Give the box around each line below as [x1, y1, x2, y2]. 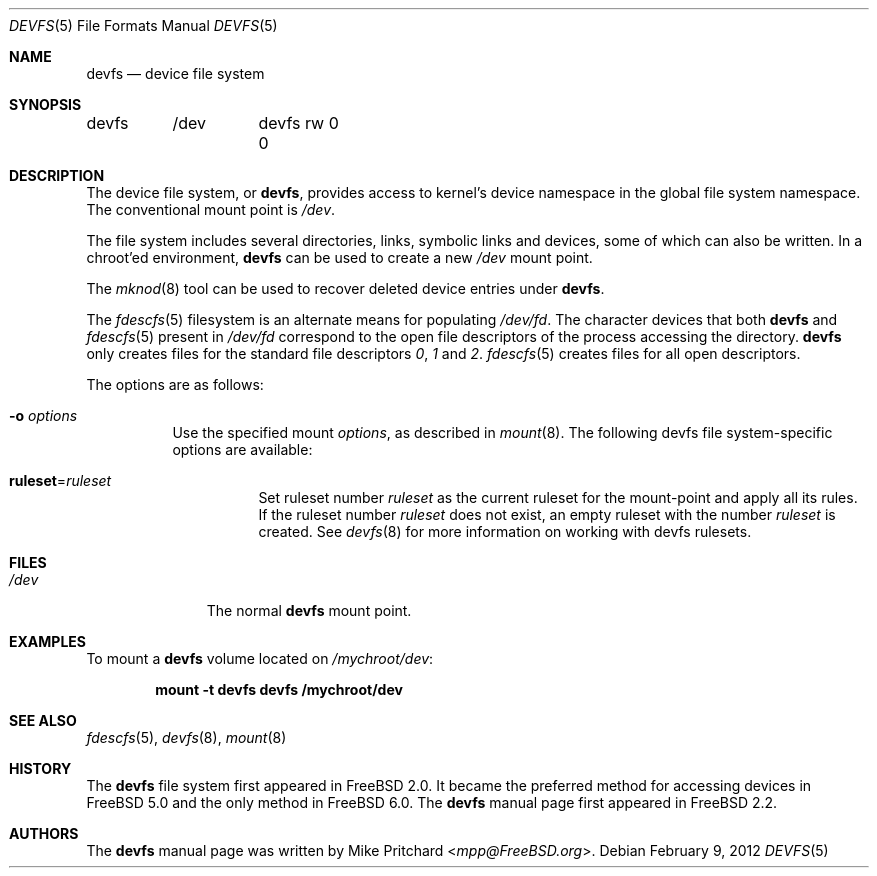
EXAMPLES [9, 633, 86, 650]
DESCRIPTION [9, 167, 105, 184]
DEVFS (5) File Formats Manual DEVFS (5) [9, 17, 278, 34]
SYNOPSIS [9, 96, 82, 113]
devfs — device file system [86, 65, 265, 82]
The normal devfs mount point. [206, 602, 412, 619]
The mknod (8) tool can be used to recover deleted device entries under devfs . [86, 280, 605, 297]
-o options [9, 407, 78, 424]
